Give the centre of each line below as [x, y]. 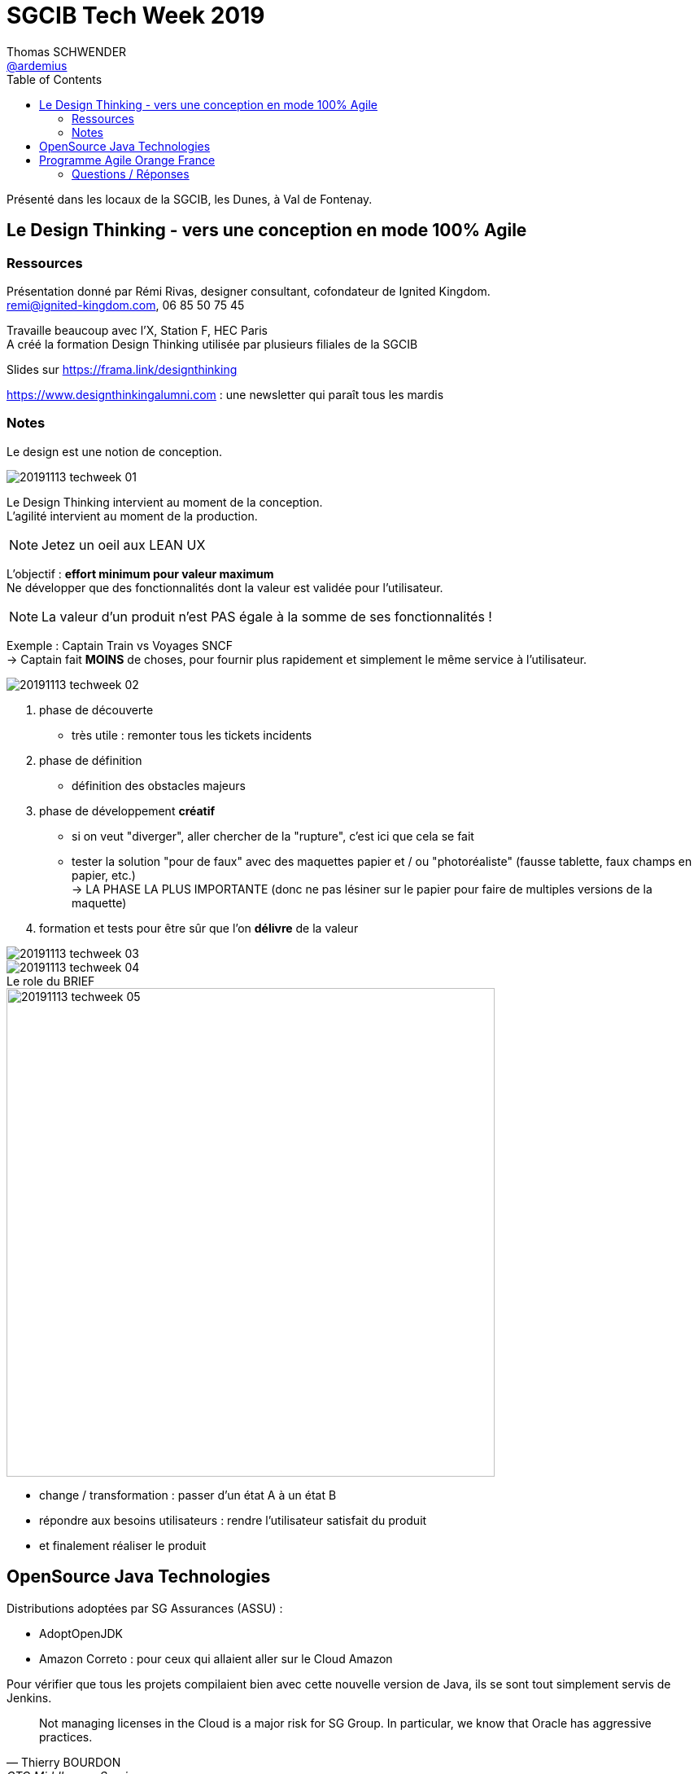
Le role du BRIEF [51, 981]
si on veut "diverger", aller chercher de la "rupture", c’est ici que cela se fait [273, 836]
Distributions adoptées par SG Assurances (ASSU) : [145, 1608]
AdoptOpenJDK [81, 1633]
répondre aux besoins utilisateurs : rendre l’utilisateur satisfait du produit [233, 1520]
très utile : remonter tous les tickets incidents [192, 735]
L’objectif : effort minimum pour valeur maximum [140, 573]
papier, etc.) [104, 875]
